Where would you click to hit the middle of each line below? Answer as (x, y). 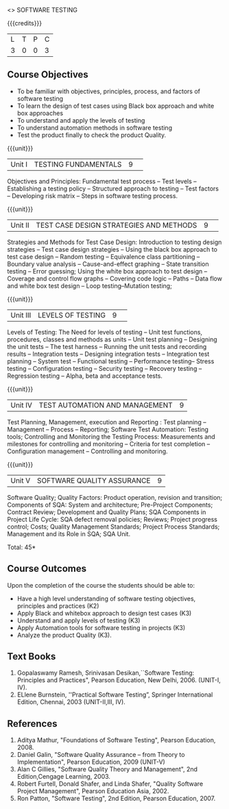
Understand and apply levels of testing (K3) (79, 620)
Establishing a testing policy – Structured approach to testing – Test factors (113, 189)
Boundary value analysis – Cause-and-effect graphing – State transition (108, 264)
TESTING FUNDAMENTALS (78, 164)
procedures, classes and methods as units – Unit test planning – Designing (112, 339)
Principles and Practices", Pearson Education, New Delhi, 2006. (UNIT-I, (119, 680)
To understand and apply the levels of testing (81, 120)
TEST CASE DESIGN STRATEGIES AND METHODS (117, 225)
